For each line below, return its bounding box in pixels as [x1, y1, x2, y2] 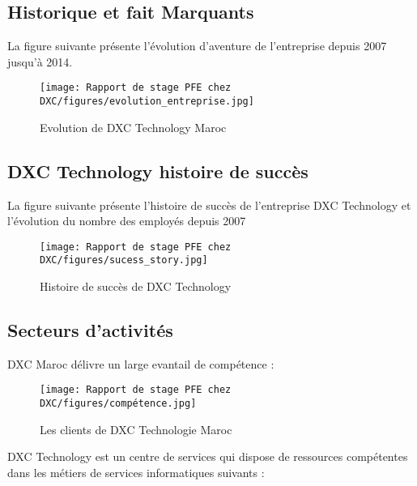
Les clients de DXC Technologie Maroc [40, 420, 232, 437]
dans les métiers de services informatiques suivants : [7, 463, 265, 480]
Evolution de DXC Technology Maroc [40, 118, 227, 135]
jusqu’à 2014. [7, 53, 73, 70]
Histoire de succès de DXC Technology [40, 278, 232, 294]
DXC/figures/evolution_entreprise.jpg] [40, 96, 254, 108]
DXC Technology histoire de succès [7, 158, 308, 183]
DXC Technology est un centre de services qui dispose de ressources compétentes [7, 448, 408, 465]
